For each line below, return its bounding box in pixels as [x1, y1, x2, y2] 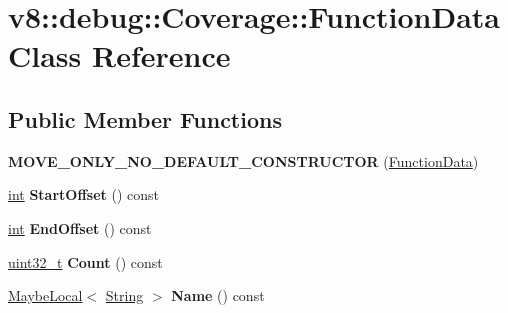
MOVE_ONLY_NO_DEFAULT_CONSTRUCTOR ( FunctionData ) [8, 150, 479, 171]
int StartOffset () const [8, 184, 159, 205]
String [105, 285, 144, 306]
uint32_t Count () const [8, 251, 163, 272]
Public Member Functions [8, 103, 282, 134]
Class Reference [8, 35, 231, 76]
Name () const [171, 285, 265, 306]
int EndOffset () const [8, 217, 152, 238]
